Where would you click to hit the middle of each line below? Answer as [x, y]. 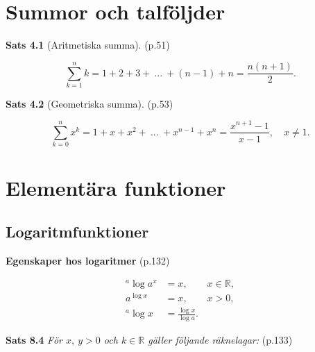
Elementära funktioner [116, 187]
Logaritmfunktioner [77, 232]
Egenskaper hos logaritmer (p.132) [88, 260]
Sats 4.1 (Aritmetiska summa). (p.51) [88, 45]
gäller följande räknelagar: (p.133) [220, 339]
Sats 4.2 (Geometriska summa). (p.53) [90, 103]
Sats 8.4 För [34, 339]
